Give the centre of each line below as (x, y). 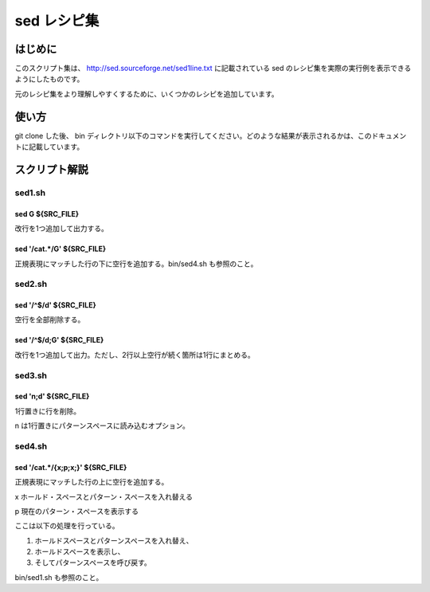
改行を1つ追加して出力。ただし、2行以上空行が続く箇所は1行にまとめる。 (135, 355)
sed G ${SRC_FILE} (47, 214)
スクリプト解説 (51, 169)
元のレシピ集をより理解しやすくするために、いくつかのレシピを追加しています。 (147, 94)
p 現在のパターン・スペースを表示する (77, 511)
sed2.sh (31, 284)
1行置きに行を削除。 (48, 411)
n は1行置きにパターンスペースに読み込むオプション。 (102, 425)
